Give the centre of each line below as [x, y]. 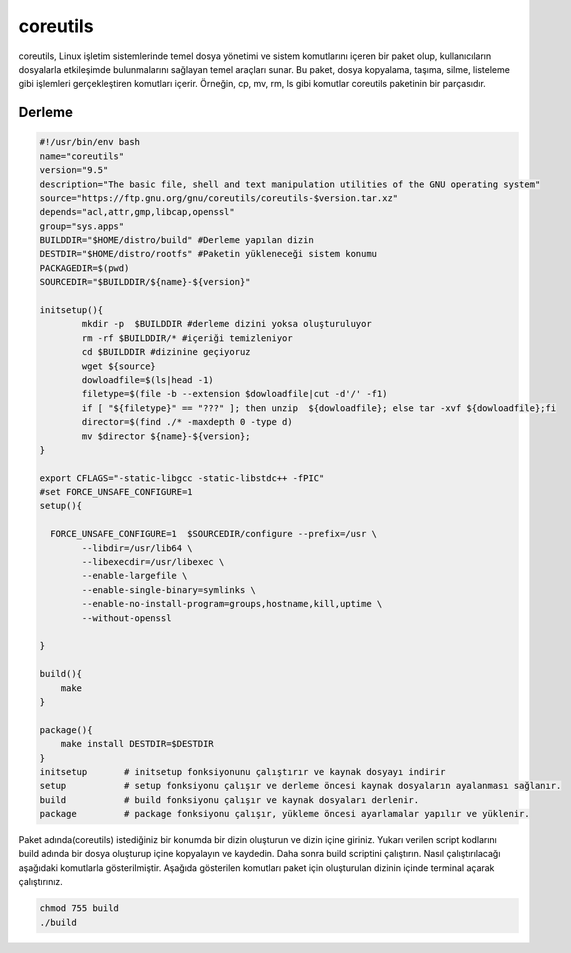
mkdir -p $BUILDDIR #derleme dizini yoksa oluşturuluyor [226, 324]
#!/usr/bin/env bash [89, 142]
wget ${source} [119, 366]
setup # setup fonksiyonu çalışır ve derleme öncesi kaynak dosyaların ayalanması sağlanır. [300, 786]
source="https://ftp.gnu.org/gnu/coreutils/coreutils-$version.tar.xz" [219, 198]
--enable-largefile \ [134, 576]
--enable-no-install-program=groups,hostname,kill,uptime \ [232, 604]
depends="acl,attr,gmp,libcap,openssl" [137, 212]
